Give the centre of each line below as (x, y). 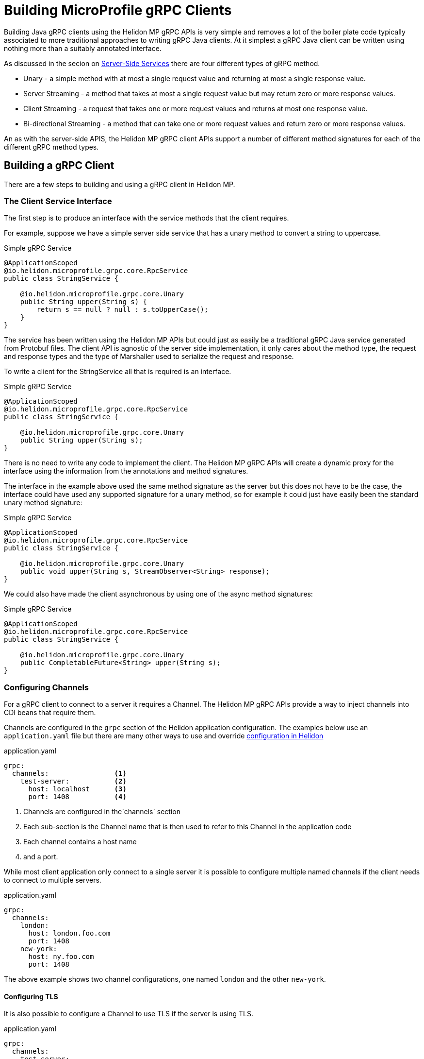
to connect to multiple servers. (53, 880)
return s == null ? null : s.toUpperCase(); (122, 310)
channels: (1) (69, 774)
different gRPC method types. (51, 147)
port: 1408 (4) (77, 797)
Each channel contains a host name (80, 842)
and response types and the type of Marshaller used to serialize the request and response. (149, 357)
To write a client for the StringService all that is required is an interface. (118, 372)
